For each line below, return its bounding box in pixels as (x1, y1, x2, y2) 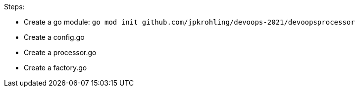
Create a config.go (24, 33, 85, 41)
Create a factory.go (24, 63, 87, 72)
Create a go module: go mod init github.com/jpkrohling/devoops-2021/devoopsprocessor (24, 18, 355, 26)
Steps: (4, 2, 25, 11)
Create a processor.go (24, 48, 97, 57)
